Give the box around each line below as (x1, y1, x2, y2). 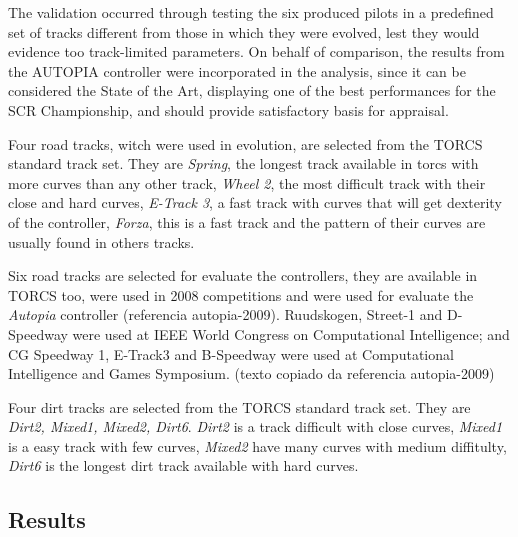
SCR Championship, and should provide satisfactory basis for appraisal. (8, 99, 449, 120)
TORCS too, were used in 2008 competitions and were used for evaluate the (8, 284, 474, 305)
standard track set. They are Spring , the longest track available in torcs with (8, 153, 479, 174)
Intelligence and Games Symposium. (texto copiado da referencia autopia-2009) (8, 363, 495, 384)
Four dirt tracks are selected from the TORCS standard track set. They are (8, 396, 471, 417)
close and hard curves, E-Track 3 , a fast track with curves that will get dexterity (8, 192, 502, 213)
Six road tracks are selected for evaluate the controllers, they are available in (8, 265, 478, 286)
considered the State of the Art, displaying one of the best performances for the (8, 80, 496, 101)
